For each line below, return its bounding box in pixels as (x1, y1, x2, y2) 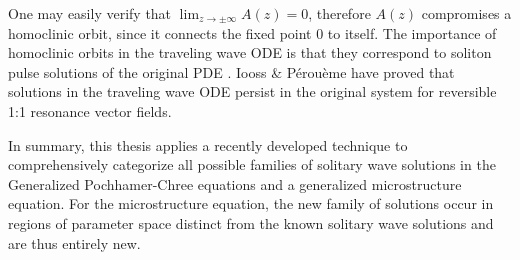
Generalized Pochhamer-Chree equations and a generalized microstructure (8, 173, 462, 194)
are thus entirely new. (8, 232, 141, 253)
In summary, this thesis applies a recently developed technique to (8, 134, 408, 155)
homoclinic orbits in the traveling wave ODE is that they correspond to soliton (8, 42, 492, 63)
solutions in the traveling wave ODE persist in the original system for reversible (8, 81, 497, 102)
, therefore (308, 3, 371, 23)
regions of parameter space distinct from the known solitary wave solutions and (8, 212, 494, 233)
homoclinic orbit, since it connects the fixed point (8, 22, 312, 43)
